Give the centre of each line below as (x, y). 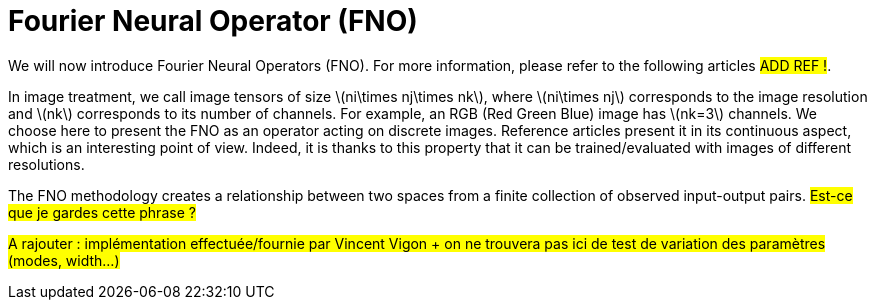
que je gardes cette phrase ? (102, 212)
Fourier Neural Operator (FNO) (213, 21)
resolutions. (46, 164)
